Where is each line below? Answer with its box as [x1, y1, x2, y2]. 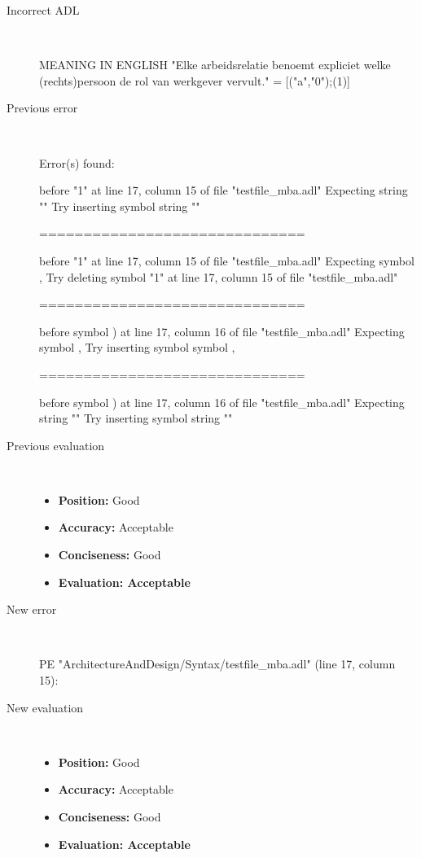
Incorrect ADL [7, 2, 80, 18]
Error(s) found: [39, 154, 115, 171]
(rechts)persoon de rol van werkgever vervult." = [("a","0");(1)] [39, 72, 351, 89]
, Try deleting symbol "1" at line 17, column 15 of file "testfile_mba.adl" [39, 268, 398, 285]
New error [7, 601, 57, 618]
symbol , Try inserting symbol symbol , [39, 339, 235, 356]
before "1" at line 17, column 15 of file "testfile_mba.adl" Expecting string [39, 182, 408, 199]
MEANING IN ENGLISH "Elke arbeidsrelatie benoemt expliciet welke [39, 56, 391, 73]
